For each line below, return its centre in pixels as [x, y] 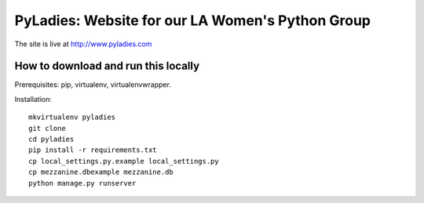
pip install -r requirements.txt [93, 150]
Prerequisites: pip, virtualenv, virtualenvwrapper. [93, 85]
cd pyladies [51, 140]
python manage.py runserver [82, 183]
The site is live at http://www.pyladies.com [83, 44]
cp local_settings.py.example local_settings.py [124, 161]
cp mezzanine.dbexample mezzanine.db [101, 172]
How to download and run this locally [107, 66]
